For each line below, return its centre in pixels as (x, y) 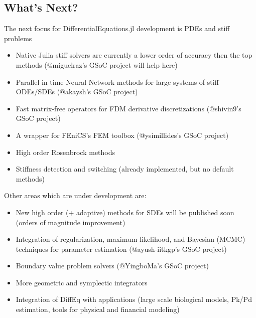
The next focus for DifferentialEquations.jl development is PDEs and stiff (117, 28)
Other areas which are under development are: (75, 195)
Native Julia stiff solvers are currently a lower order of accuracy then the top (134, 55)
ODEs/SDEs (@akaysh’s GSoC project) (77, 92)
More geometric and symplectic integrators (82, 282)
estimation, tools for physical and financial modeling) (98, 309)
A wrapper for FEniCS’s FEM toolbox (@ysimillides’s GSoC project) (122, 135)
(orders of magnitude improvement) (71, 222)
